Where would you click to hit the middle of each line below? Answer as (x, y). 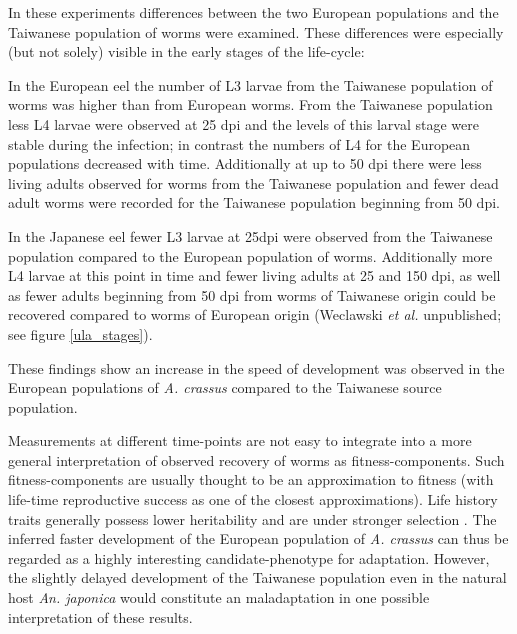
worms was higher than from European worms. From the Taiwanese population (250, 104)
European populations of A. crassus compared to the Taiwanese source (225, 387)
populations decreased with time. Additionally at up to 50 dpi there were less (245, 163)
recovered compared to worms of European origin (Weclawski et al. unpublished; (255, 314)
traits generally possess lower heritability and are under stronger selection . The (252, 518)
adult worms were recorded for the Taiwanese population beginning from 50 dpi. (254, 202)
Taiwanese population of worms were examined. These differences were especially (256, 31)
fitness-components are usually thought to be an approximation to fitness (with (251, 479)
